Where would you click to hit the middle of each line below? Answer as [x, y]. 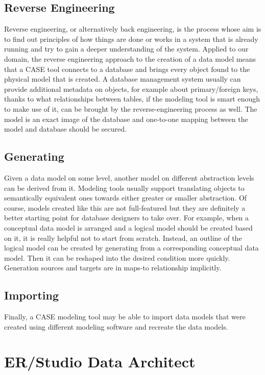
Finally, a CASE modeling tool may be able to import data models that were [125, 317]
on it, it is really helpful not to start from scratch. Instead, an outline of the [123, 237]
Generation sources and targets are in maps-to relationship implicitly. [113, 268]
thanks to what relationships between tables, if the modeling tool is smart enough [132, 99]
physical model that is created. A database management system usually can [123, 79]
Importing [31, 295]
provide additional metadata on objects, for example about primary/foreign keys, [131, 89]
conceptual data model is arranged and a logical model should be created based [128, 227]
